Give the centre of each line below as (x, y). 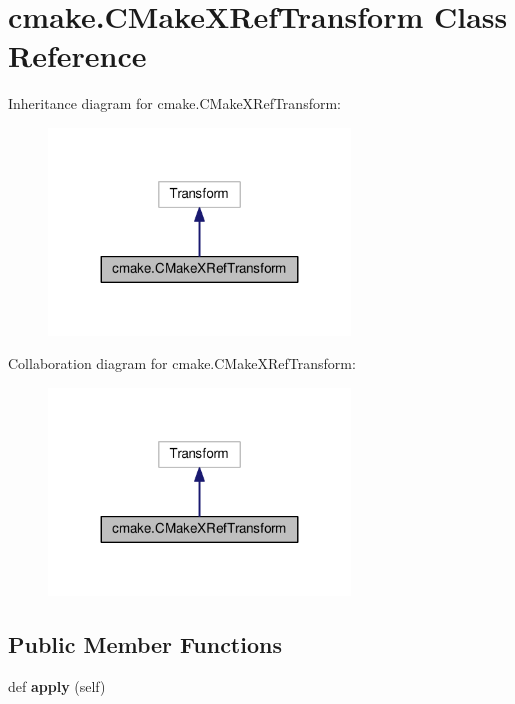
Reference (77, 55)
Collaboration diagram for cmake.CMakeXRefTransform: (182, 363)
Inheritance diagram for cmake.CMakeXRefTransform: (174, 103)
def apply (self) (57, 685)
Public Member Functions (145, 643)
